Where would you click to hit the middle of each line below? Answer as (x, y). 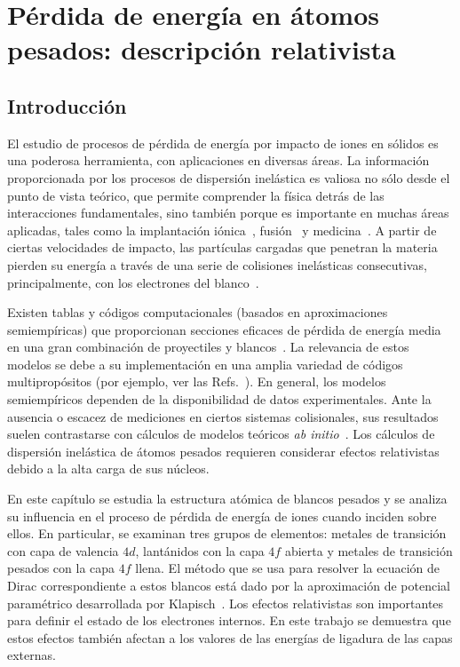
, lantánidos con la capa (200, 550)
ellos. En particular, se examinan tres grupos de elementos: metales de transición (227, 533)
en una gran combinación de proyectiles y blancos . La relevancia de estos (208, 347)
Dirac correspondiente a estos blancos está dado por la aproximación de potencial (229, 586)
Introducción (67, 105)
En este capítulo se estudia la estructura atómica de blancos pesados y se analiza (227, 499)
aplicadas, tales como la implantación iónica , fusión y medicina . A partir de (222, 230)
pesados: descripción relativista (202, 49)
